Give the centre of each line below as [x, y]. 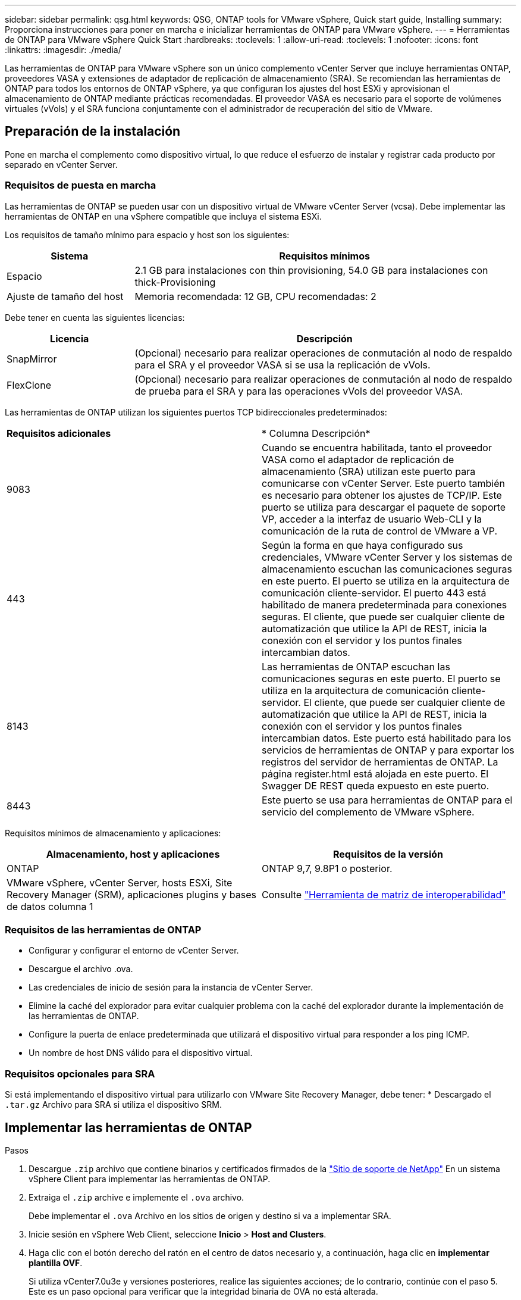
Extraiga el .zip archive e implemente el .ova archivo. [136, 1197]
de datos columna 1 [50, 906]
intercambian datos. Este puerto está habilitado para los [387, 738]
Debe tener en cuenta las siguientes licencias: [95, 317]
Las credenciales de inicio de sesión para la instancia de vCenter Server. [171, 987]
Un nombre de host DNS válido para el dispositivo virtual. [141, 1053]
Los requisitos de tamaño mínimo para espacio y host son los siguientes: [147, 235]
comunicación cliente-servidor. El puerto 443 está [374, 593]
